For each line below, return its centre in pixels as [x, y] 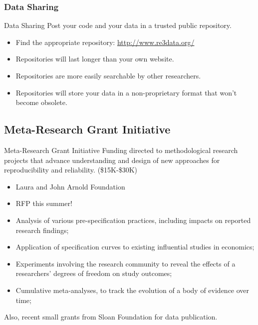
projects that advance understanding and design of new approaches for [112, 160]
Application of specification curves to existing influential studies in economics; [135, 247]
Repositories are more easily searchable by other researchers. [108, 75]
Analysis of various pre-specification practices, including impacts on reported [133, 220]
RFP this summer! [44, 203]
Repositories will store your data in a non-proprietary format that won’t [126, 92]
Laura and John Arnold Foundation [70, 186]
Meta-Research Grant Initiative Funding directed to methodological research [121, 150]
